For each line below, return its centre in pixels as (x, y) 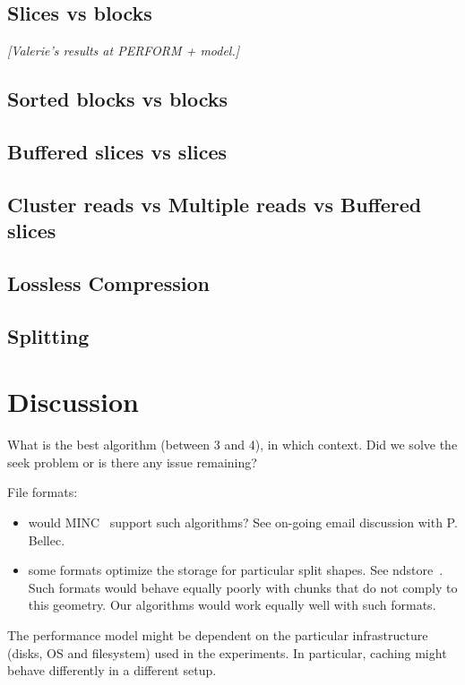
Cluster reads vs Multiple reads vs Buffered (215, 204)
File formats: (43, 492)
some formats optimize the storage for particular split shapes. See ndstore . (236, 570)
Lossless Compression (108, 283)
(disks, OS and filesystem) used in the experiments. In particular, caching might (227, 652)
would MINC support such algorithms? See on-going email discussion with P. (243, 522)
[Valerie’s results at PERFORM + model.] (124, 51)
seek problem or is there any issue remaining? (132, 462)
